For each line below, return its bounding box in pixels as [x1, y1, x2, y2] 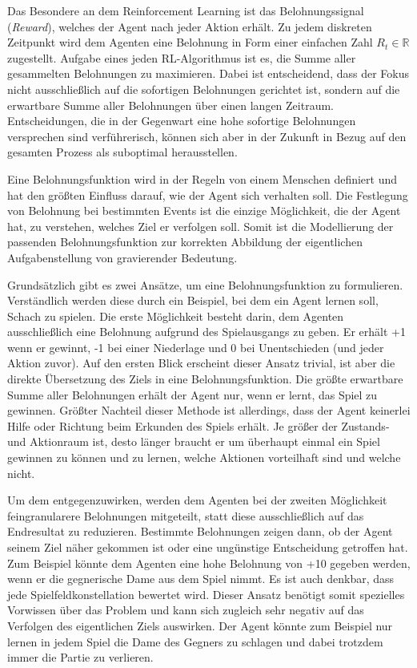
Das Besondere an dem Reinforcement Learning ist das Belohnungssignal [7, 2, 364, 18]
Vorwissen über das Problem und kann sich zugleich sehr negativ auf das [7, 601, 364, 618]
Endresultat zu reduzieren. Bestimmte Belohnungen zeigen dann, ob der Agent [7, 523, 393, 540]
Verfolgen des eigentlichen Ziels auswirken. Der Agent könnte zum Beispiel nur [7, 617, 393, 634]
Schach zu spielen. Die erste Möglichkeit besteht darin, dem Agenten [7, 307, 344, 324]
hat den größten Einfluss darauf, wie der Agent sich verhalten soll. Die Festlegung [7, 186, 408, 203]
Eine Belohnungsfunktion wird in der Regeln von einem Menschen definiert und [7, 170, 398, 187]
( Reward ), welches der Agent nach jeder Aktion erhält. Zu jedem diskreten [7, 18, 372, 34]
